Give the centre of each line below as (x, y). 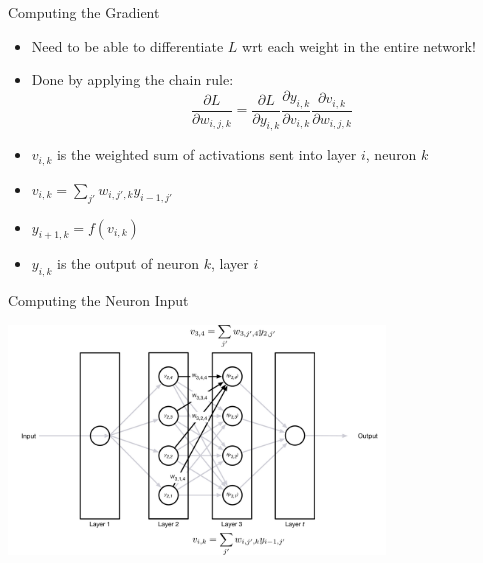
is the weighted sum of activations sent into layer (206, 154)
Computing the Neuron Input (98, 300)
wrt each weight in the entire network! (359, 45)
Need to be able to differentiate (127, 45)
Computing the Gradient (84, 12)
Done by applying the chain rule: (132, 79)
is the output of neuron (128, 263)
